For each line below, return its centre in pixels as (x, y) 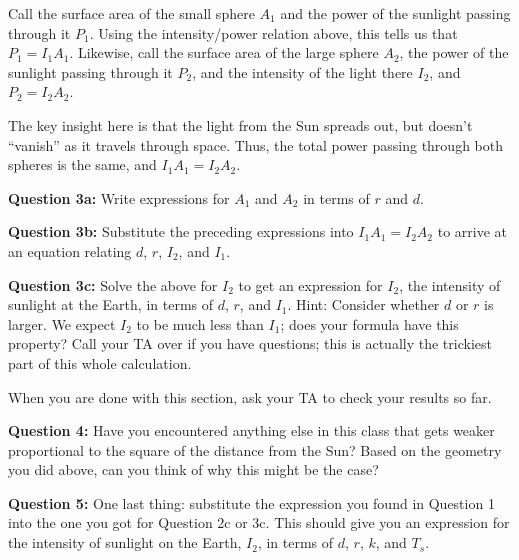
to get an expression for (310, 284)
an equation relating (70, 250)
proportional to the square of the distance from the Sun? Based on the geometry (255, 449)
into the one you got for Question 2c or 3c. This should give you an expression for (259, 522)
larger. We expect (62, 323)
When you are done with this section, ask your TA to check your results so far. (250, 396)
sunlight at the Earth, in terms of (111, 304)
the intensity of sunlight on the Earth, (125, 542)
